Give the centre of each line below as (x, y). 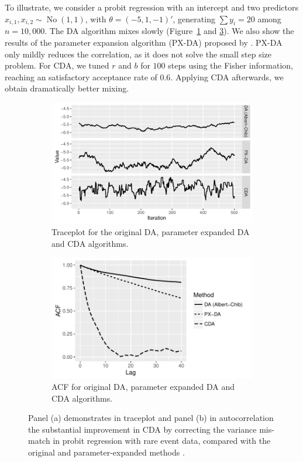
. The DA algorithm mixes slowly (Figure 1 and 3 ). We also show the (169, 31)
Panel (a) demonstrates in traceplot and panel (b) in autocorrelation (151, 418)
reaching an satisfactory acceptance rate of (81, 77)
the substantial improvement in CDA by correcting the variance (142, 429)
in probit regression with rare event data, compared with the (162, 441)
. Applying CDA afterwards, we (227, 77)
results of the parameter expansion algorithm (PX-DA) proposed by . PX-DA (144, 42)
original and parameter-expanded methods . (106, 452)
